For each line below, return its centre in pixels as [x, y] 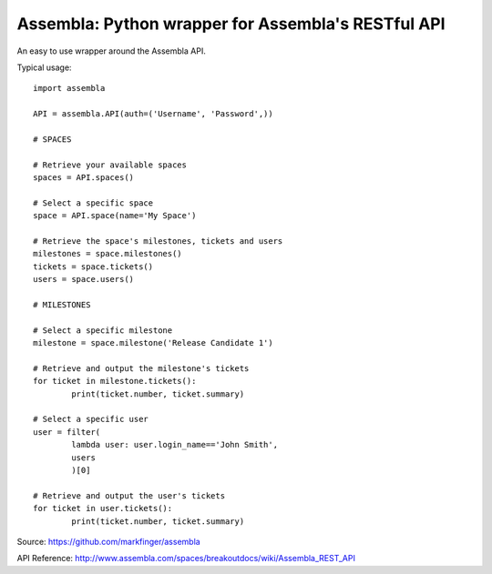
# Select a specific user [91, 419]
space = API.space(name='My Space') [115, 216]
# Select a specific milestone [103, 330]
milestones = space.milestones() [108, 254]
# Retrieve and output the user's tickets [129, 495]
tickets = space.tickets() [93, 267]
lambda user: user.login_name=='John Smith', [174, 445]
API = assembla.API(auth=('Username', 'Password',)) [153, 114]
